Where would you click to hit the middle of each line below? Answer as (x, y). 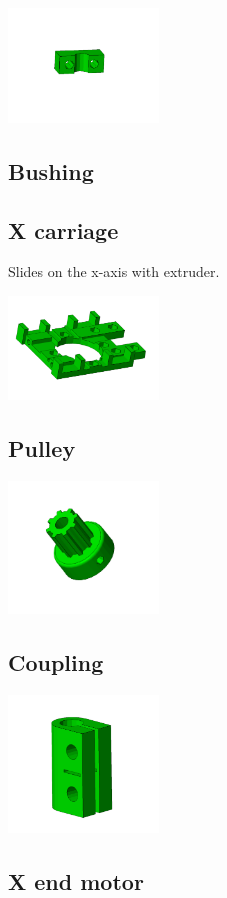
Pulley (42, 448)
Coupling (56, 662)
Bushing (51, 170)
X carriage (63, 229)
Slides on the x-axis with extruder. (114, 271)
